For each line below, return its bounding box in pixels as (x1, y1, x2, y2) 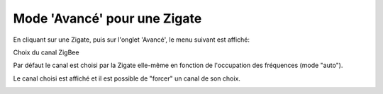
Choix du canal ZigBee (13, 48, 79, 57)
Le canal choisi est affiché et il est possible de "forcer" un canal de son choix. (13, 74, 241, 83)
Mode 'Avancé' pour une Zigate (13, 11, 202, 26)
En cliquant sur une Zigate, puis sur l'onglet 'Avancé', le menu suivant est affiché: (13, 35, 250, 44)
